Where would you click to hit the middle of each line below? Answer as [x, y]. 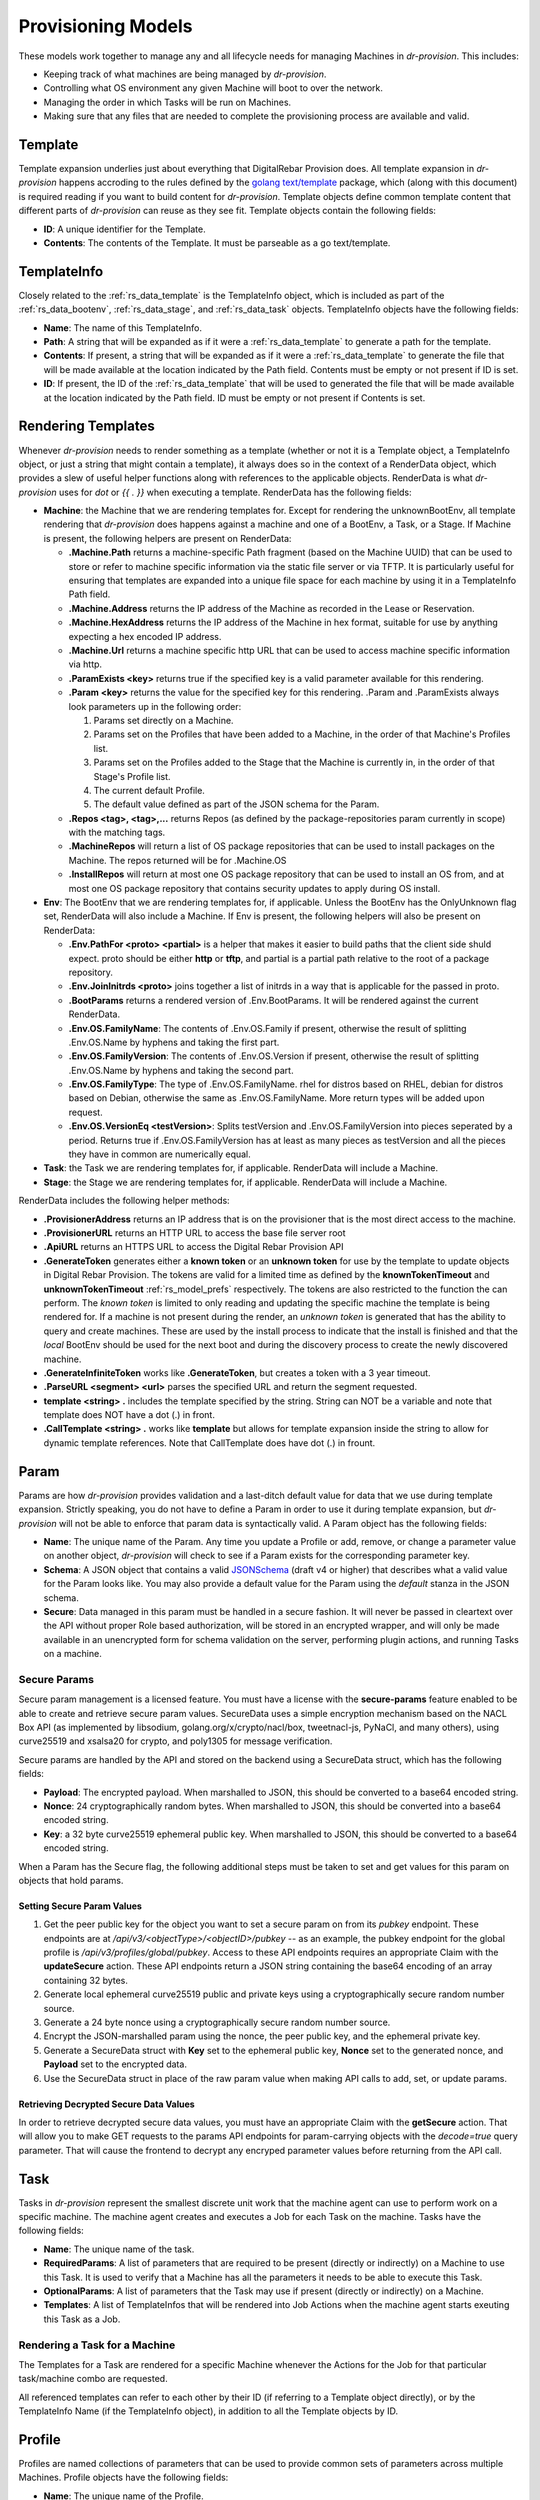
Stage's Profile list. [132, 776]
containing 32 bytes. [86, 1980]
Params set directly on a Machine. [163, 720]
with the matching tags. [117, 832]
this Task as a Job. [82, 2319]
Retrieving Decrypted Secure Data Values [106, 2104]
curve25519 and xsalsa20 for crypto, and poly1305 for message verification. [175, 1741]
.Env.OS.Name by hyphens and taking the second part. [181, 1070]
